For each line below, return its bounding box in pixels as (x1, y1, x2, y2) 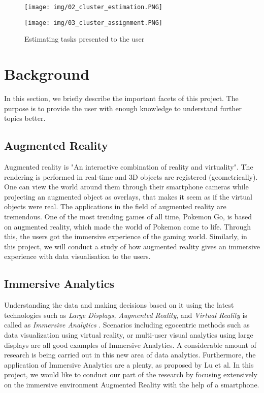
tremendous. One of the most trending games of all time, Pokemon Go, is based (4, 211, 252, 221)
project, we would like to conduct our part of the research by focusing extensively (4, 369, 257, 380)
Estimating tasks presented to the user (24, 34, 145, 44)
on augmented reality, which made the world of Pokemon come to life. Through (4, 221, 251, 232)
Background (4, 63, 90, 84)
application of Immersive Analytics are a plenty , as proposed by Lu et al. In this (4, 359, 254, 370)
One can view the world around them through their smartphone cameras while (4, 181, 249, 192)
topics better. (4, 113, 46, 123)
